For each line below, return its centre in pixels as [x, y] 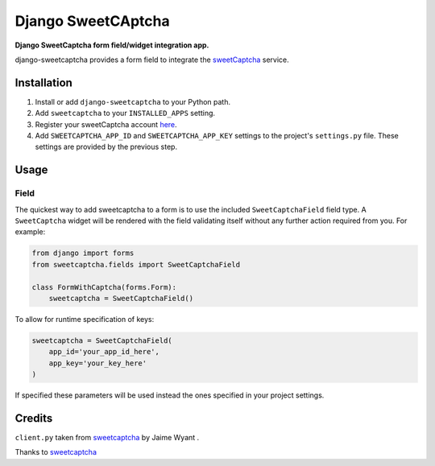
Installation [43, 82]
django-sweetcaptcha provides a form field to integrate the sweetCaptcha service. [152, 60]
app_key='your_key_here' [98, 363]
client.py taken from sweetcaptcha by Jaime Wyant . [107, 437]
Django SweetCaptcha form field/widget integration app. [112, 45]
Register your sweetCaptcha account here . [106, 124]
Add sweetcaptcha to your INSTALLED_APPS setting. [125, 113]
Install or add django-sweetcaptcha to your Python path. [133, 101]
